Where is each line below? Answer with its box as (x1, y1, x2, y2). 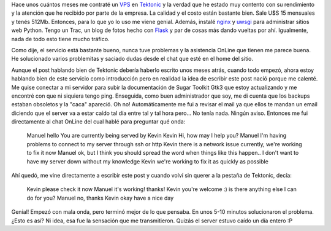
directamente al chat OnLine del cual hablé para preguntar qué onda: (11, 118, 186, 125)
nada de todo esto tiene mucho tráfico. (11, 35, 110, 42)
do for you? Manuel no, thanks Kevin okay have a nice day (26, 194, 174, 202)
